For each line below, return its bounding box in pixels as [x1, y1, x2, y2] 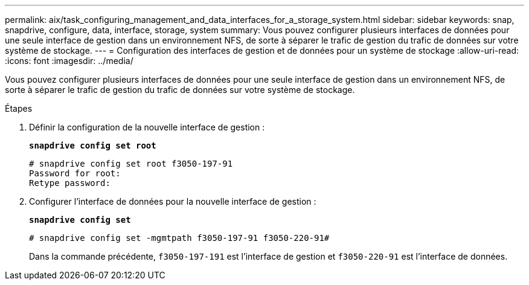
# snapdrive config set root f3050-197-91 [29, 159, 233, 168]
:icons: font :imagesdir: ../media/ [5, 56, 133, 66]
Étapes [5, 103, 33, 114]
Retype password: [29, 178, 111, 188]
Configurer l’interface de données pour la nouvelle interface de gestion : [29, 196, 316, 207]
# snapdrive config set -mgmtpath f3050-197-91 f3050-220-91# [29, 233, 330, 243]
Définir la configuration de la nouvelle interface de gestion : [29, 122, 265, 132]
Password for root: [29, 168, 121, 178]
